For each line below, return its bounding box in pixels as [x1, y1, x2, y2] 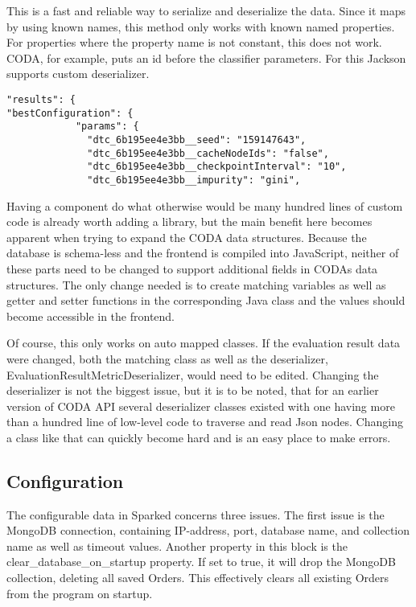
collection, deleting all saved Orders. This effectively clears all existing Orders [6, 569, 389, 586]
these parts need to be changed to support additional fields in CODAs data [6, 260, 378, 277]
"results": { [6, 93, 76, 105]
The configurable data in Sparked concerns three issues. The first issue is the [6, 506, 385, 523]
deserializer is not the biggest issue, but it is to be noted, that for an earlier [6, 382, 379, 399]
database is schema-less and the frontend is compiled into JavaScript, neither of [6, 244, 399, 261]
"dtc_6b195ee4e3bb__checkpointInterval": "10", [87, 161, 347, 173]
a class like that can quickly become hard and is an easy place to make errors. [6, 429, 391, 445]
